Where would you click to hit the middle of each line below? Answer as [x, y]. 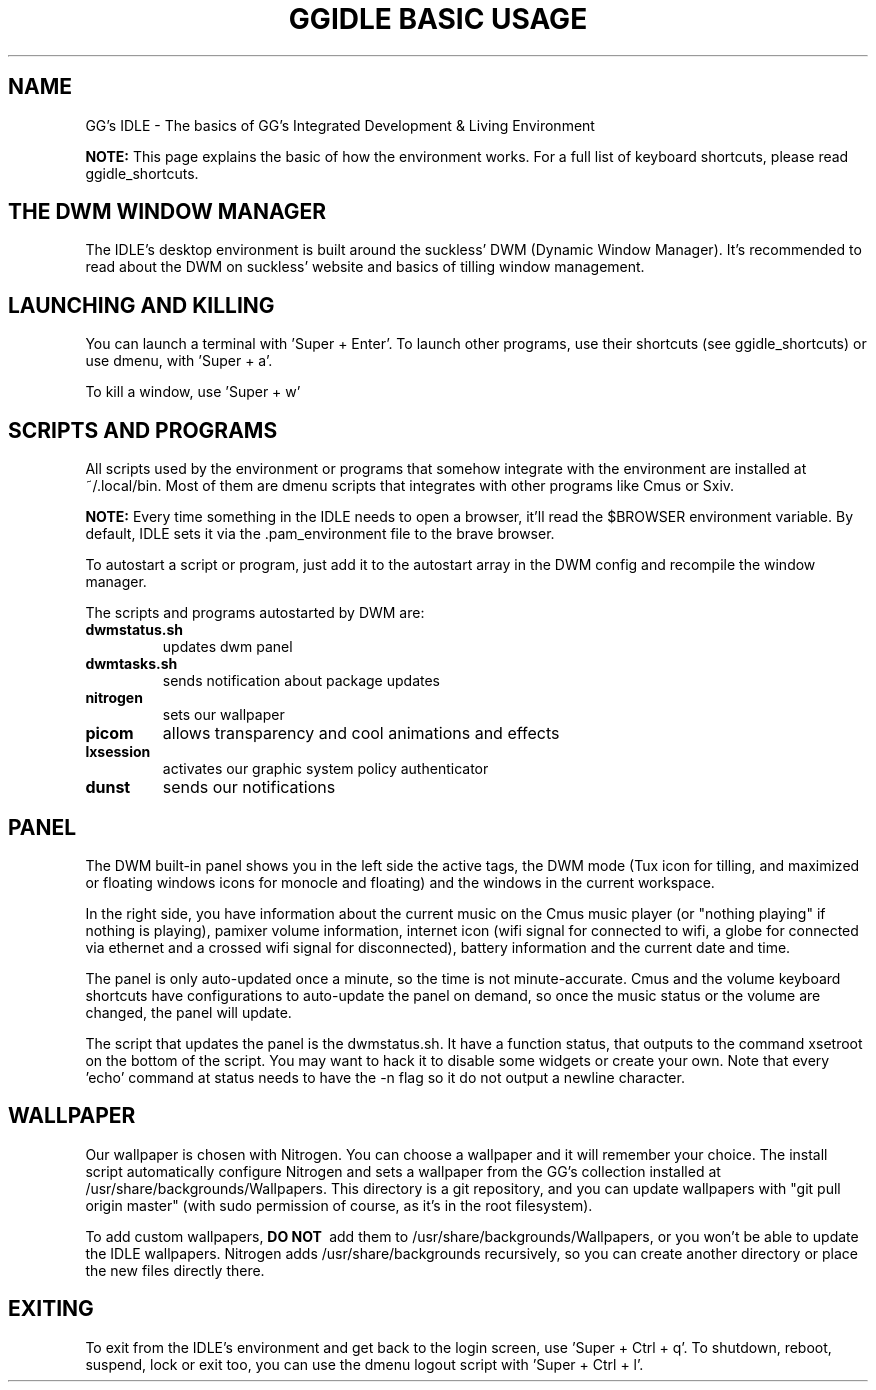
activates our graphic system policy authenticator [325, 769]
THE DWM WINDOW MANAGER [167, 212]
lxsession [118, 752]
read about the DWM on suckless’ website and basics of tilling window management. [365, 267]
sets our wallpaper [223, 715]
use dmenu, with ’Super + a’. [179, 361]
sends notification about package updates [301, 681]
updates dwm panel [227, 647]
